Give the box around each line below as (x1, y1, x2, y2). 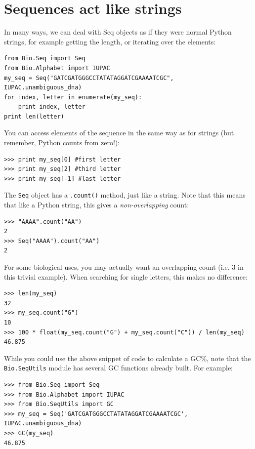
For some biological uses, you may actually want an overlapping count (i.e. (4, 262, 230, 272)
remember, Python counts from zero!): (4, 137, 120, 148)
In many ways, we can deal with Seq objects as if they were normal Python (4, 27, 232, 37)
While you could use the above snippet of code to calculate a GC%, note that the (4, 353, 251, 363)
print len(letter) (4, 113, 64, 120)
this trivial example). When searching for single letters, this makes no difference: (4, 271, 248, 282)
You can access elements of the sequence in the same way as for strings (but (4, 127, 234, 138)
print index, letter (18, 103, 85, 111)
